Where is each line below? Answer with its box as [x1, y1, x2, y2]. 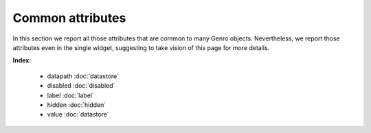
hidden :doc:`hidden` [47, 100, 106, 109]
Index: [12, 56, 32, 64]
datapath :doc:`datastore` [47, 72, 120, 80]
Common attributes [12, 10, 126, 25]
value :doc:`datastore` [47, 110, 109, 119]
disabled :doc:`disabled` [47, 82, 115, 90]
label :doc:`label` [47, 91, 94, 99]
